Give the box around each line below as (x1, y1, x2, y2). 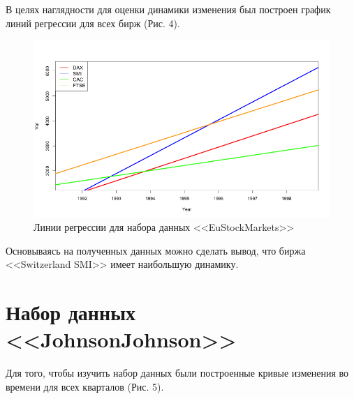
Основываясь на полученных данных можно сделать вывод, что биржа (6, 243, 306, 257)
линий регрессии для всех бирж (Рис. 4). (6, 15, 180, 30)
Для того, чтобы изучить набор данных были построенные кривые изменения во (6, 366, 349, 380)
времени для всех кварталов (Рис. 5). (6, 379, 164, 393)
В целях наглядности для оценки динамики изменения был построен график (6, 2, 331, 16)
